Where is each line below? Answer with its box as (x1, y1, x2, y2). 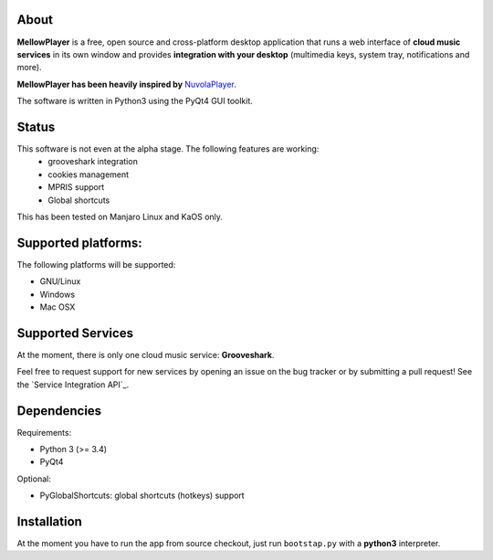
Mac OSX (39, 301, 76, 312)
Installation (16, 513, 82, 529)
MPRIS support (47, 182, 105, 193)
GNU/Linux (39, 276, 81, 287)
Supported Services (16, 325, 134, 341)
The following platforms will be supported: (16, 259, 176, 269)
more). (16, 62, 42, 73)
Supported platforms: (16, 235, 142, 250)
